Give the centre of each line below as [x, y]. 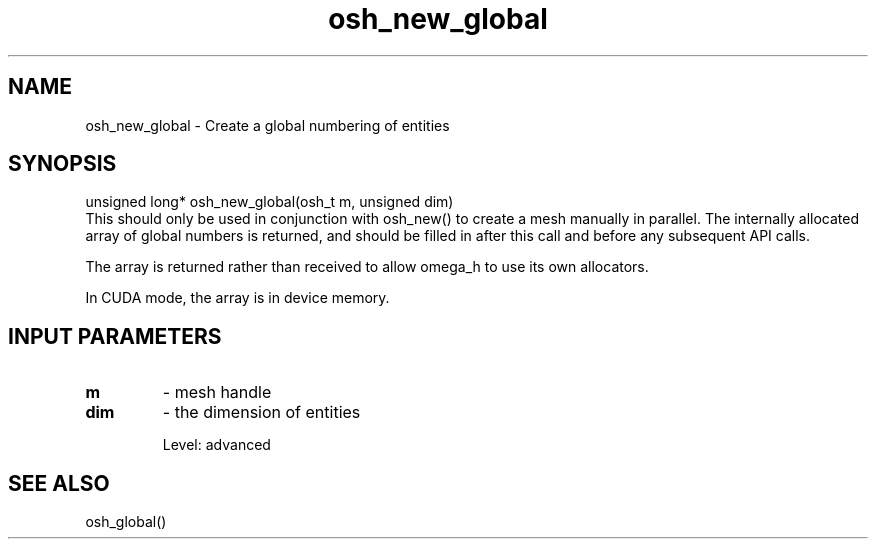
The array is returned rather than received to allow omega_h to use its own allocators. [367, 267]
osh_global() [126, 522]
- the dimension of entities [261, 412]
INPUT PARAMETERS [115, 336]
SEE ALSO [59, 483]
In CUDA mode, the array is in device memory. [237, 298]
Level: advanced [216, 445]
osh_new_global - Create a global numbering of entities [267, 125]
